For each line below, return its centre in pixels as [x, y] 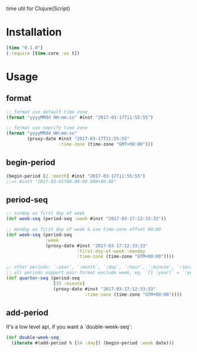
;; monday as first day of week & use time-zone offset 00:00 [84, 229]
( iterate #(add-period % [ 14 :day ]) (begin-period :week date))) [93, 343]
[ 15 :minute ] [69, 283]
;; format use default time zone [47, 112]
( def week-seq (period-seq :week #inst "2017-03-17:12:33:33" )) [86, 219]
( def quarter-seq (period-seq [43, 278]
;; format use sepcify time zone [47, 128]
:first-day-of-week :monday [111, 251]
